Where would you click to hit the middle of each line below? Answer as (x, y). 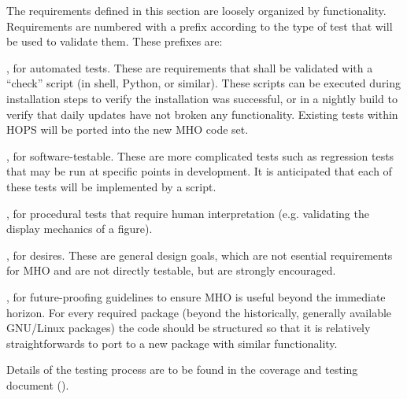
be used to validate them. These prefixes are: (115, 41)
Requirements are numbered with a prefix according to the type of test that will (200, 26)
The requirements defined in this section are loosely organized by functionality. (196, 10)
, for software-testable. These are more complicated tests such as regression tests (200, 155)
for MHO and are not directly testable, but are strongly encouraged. (171, 270)
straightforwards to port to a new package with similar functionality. (172, 343)
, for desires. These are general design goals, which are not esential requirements (200, 255)
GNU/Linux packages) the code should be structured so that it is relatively (189, 328)
